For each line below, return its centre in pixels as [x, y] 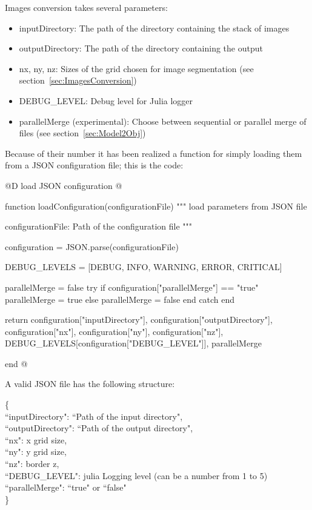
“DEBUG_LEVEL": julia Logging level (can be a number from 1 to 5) [136, 475]
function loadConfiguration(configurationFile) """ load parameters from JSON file [156, 206]
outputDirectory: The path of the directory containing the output [141, 48]
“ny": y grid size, [36, 452]
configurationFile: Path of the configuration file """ [99, 226]
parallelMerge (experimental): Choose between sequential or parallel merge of [163, 121]
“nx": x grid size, [36, 439]
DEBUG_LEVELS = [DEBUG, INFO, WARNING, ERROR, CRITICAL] [144, 267]
